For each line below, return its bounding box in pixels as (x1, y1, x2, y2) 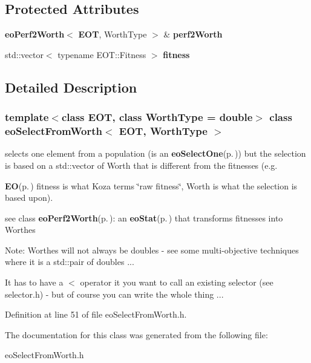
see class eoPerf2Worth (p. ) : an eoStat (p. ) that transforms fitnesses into (5, 211, 283, 224)
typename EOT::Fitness (57, 48, 146, 60)
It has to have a (5, 276, 64, 289)
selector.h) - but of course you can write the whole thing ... (5, 287, 224, 300)
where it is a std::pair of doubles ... (5, 255, 134, 268)
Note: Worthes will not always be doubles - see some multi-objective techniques (5, 243, 299, 256)
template (5, 110, 49, 125)
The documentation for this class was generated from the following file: (5, 328, 268, 341)
